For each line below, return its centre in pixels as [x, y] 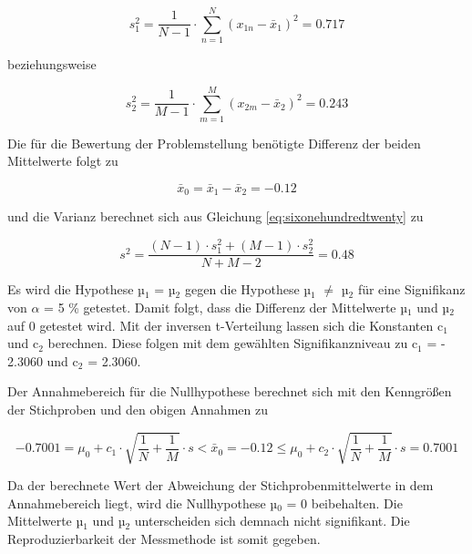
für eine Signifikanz [411, 289]
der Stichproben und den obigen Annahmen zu [138, 409]
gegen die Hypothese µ [248, 289]
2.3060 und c [43, 360]
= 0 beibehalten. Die [344, 503]
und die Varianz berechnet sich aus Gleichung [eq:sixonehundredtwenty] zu [215, 216]
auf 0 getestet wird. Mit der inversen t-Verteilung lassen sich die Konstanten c [226, 325]
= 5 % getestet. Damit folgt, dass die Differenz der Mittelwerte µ [226, 307]
